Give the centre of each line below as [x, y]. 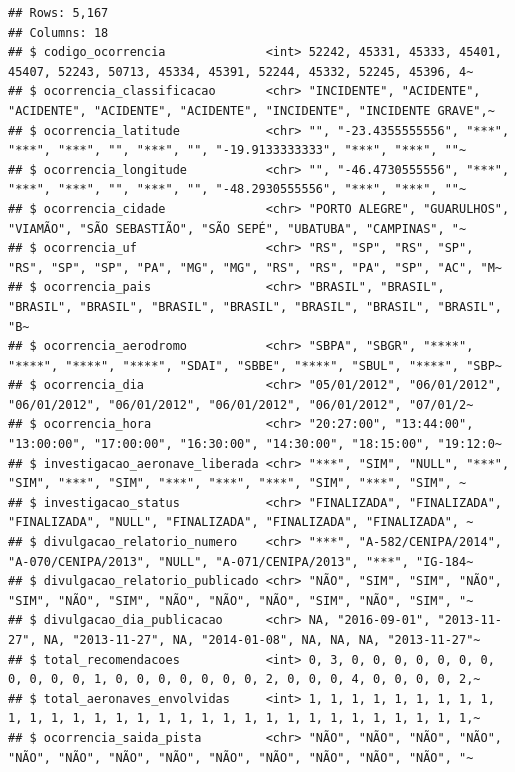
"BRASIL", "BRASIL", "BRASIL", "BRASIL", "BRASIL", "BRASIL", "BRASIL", [255, 306]
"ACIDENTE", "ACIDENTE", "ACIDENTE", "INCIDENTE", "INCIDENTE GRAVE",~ [251, 110]
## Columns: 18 [58, 32]
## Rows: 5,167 [58, 13]
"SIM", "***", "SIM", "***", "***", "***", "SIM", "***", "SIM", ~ [237, 483]
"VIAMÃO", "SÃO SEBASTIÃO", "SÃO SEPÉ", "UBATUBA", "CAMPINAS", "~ [237, 228]
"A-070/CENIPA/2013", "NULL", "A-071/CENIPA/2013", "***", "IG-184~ [241, 561]
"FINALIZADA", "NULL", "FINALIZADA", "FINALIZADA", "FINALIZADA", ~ [241, 522]
